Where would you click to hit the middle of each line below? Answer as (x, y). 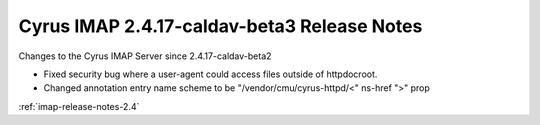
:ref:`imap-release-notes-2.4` (79, 106)
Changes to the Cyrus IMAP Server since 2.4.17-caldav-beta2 (145, 56)
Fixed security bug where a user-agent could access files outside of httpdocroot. (210, 74)
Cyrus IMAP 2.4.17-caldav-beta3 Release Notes (220, 26)
